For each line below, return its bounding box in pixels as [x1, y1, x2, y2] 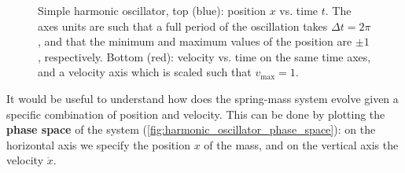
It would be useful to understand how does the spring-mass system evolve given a [6, 90, 399, 106]
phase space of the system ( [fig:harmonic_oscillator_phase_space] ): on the [6, 121, 376, 138]
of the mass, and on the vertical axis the [204, 136, 399, 153]
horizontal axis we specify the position [6, 136, 190, 153]
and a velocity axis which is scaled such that [38, 64, 252, 80]
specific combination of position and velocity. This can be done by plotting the [6, 105, 385, 122]
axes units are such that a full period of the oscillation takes [38, 17, 328, 34]
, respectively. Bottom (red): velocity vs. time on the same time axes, [38, 48, 371, 64]
